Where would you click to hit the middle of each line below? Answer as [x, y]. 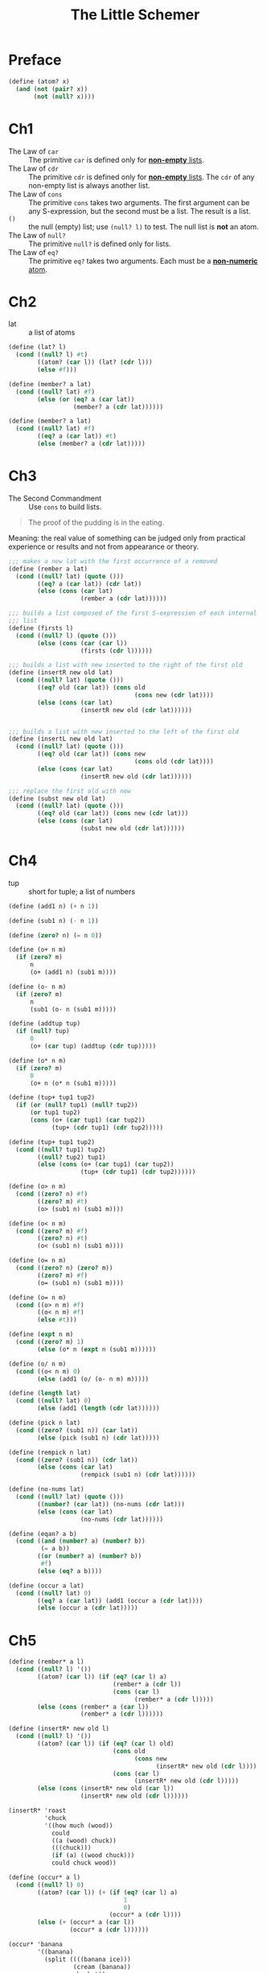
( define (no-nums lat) [46, 1489]
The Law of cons [35, 194]
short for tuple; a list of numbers [82, 892]
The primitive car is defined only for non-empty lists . [117, 159]
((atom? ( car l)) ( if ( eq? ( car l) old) [106, 1744]
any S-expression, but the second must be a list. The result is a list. [140, 211]
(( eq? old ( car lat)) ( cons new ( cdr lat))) [113, 814]
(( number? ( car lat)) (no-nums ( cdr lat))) [111, 1504]
